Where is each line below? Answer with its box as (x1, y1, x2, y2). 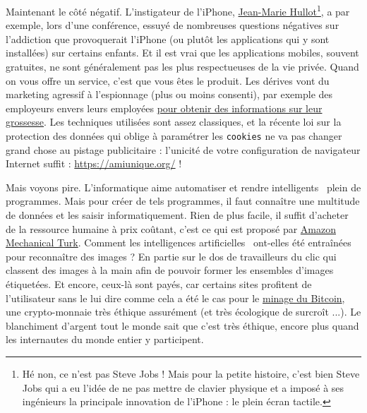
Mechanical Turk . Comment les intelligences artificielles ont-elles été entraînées (6, 235, 351, 250)
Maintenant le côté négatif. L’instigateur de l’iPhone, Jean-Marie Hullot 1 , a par (6, 2, 350, 18)
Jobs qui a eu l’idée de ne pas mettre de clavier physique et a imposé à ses (22, 380, 344, 395)
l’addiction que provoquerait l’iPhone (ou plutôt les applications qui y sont (6, 31, 330, 46)
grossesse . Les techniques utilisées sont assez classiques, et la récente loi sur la (6, 114, 342, 129)
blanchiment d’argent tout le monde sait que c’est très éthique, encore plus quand (6, 318, 359, 333)
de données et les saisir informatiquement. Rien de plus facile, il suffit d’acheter (6, 208, 349, 222)
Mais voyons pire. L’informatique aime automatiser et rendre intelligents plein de (6, 179, 361, 194)
